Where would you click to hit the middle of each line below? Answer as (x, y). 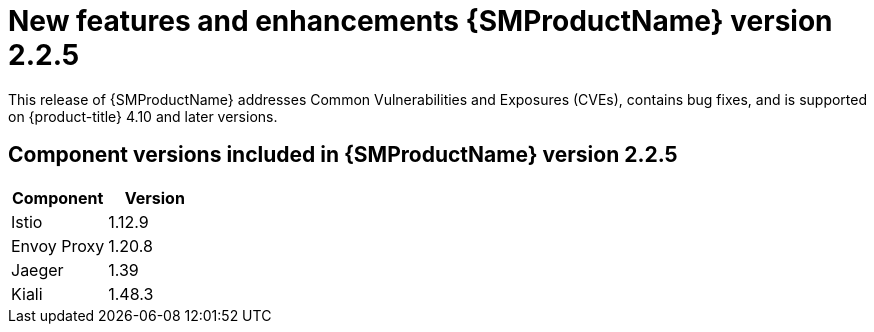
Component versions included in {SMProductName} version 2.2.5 (343, 155)
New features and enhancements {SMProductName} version (420, 21)
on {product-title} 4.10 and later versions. (143, 116)
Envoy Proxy (58, 245)
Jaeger (37, 269)
